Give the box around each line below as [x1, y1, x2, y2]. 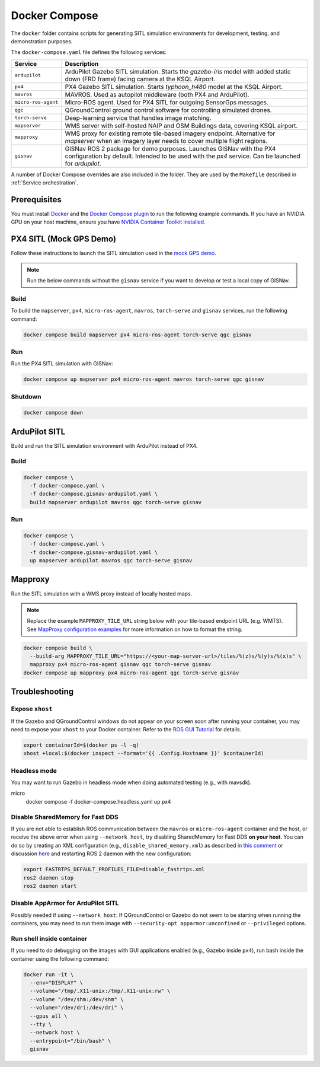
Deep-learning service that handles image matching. [65, 113, 212, 122]
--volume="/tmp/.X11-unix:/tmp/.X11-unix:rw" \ [30, 988, 171, 995]
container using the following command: [11, 955, 110, 962]
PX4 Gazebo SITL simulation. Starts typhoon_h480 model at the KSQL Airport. [65, 82, 283, 91]
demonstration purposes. [11, 37, 73, 44]
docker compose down [23, 409, 83, 416]
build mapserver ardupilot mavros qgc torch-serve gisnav [30, 499, 202, 505]
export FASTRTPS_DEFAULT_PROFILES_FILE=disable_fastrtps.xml [23, 866, 205, 873]
